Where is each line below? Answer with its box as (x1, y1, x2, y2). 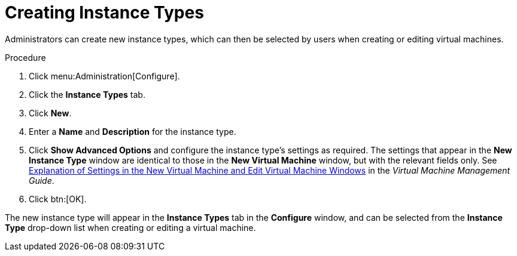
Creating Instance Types (5, 2, 204, 23)
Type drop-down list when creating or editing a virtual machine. (5, 222, 256, 233)
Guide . (29, 175, 54, 186)
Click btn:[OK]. (29, 193, 87, 204)
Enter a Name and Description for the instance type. (29, 126, 236, 137)
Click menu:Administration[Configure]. (29, 70, 180, 81)
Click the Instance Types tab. (29, 89, 145, 100)
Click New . (29, 107, 72, 118)
